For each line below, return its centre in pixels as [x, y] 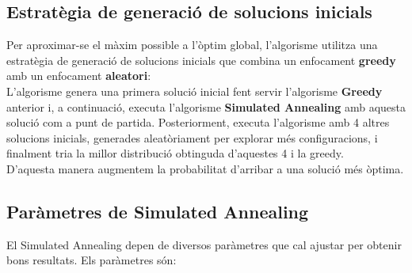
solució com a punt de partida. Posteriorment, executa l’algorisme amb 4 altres [198, 122]
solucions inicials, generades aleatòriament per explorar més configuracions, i [192, 137]
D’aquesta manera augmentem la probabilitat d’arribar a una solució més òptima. [205, 168]
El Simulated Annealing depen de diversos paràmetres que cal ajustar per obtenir [204, 244]
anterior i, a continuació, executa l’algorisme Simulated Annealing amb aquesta [206, 106]
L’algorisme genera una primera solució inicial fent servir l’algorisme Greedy [195, 91]
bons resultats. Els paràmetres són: [92, 260]
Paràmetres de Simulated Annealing [158, 211]
